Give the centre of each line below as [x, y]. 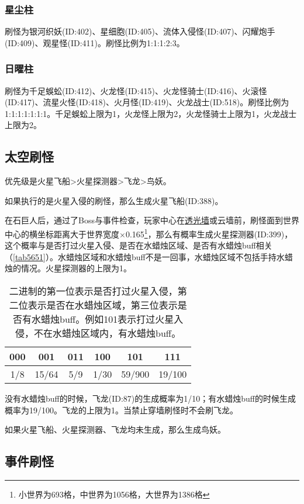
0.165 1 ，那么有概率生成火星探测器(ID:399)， [209, 233]
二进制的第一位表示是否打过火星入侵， [93, 291]
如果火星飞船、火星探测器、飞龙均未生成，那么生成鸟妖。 [115, 429]
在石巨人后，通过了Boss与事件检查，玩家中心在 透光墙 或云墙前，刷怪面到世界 [152, 220]
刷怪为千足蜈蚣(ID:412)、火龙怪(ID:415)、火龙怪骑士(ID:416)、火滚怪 [136, 90]
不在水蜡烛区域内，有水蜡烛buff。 [108, 333]
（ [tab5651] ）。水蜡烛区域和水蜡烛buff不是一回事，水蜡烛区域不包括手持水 [145, 256]
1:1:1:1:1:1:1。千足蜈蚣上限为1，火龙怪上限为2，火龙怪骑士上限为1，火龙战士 [151, 113]
